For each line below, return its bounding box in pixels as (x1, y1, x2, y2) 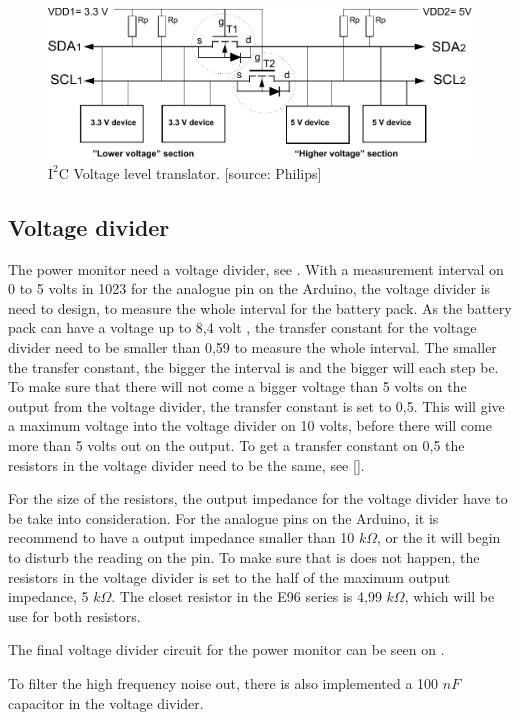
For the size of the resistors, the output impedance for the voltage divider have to (8, 488, 508, 509)
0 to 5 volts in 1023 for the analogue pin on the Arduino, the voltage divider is (8, 278, 491, 299)
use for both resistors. (8, 605, 141, 626)
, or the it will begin (377, 527, 501, 548)
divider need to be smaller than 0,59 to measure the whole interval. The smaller (8, 337, 497, 357)
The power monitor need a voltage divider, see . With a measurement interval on (8, 258, 504, 279)
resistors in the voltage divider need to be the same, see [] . (8, 454, 365, 475)
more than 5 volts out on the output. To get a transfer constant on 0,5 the (8, 434, 465, 455)
